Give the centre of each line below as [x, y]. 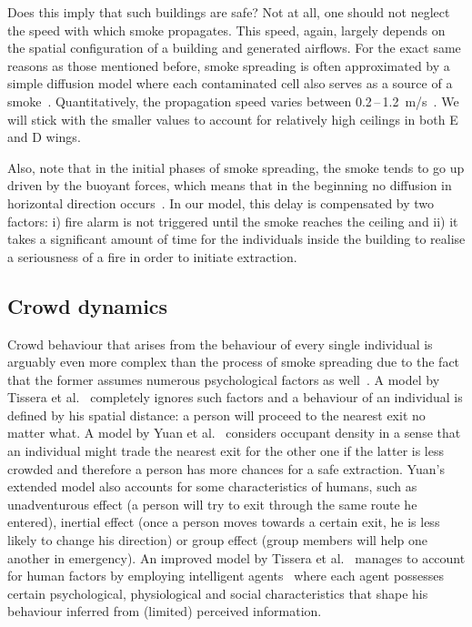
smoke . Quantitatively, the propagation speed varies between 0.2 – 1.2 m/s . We [233, 101]
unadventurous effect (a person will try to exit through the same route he [212, 504]
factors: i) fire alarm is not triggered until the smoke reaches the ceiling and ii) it [233, 221]
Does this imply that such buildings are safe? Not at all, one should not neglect [229, 12]
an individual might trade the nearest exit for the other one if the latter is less [226, 451]
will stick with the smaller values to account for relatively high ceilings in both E [233, 119]
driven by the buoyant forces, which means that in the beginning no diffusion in [230, 185]
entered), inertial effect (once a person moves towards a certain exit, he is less [224, 522]
